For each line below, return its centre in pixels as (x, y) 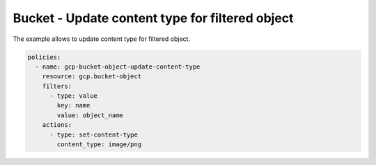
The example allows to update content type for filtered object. (102, 39)
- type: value (73, 96)
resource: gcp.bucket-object (92, 77)
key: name (73, 105)
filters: (57, 86)
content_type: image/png (99, 145)
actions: (57, 125)
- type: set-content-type (94, 134)
